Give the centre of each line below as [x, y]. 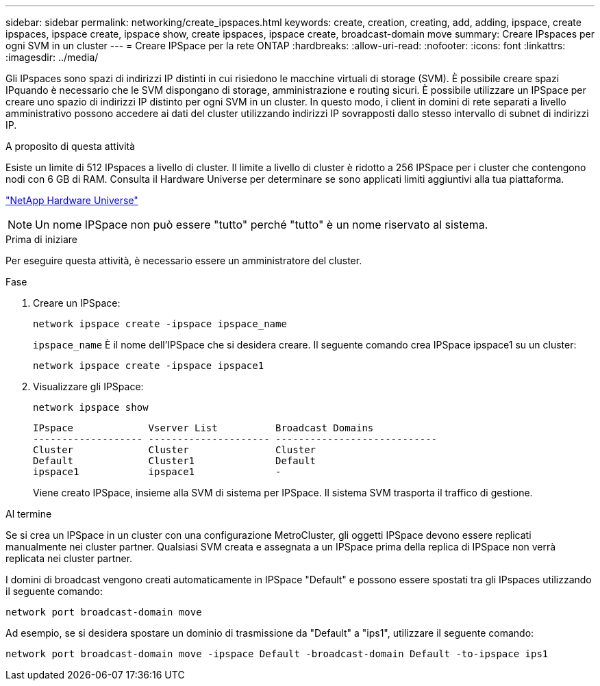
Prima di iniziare [41, 239]
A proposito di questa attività [71, 146]
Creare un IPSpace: [77, 303]
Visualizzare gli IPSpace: [88, 386]
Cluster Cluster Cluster [175, 450]
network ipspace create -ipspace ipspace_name [160, 324]
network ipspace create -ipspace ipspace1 [149, 366]
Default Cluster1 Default [175, 461]
